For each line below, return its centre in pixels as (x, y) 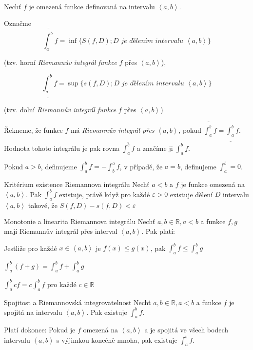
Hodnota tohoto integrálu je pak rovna (62, 148)
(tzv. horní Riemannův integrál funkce (60, 62)
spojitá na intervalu (33, 312)
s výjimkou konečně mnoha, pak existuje (117, 340)
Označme (18, 23)
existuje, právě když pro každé (105, 194)
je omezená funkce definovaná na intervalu (92, 6)
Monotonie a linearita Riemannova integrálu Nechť (80, 221)
